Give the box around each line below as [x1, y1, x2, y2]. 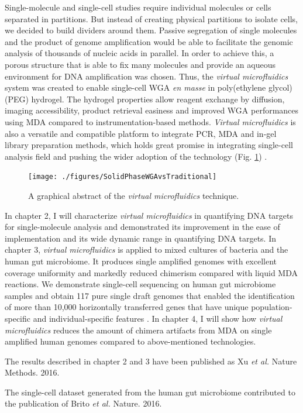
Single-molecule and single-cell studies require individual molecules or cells [5, 1, 271, 13]
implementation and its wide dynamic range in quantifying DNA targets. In [5, 232, 277, 244]
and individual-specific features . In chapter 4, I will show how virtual [33, 312, 283, 324]
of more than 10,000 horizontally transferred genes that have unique [5, 301, 249, 313]
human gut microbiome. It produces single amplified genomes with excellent [5, 254, 277, 267]
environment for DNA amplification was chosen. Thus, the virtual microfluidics [5, 70, 288, 82]
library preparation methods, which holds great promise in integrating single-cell [5, 139, 293, 151]
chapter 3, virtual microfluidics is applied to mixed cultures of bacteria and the [5, 243, 288, 256]
